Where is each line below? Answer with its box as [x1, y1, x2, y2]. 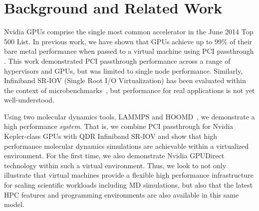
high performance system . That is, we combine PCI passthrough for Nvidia [4, 121, 234, 131]
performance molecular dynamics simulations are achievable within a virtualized [4, 140, 249, 151]
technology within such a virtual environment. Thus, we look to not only [4, 160, 227, 170]
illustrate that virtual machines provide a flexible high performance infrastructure [4, 170, 254, 180]
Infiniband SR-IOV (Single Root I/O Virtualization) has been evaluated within [4, 75, 246, 86]
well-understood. [4, 95, 54, 105]
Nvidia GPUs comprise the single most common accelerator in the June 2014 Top [4, 26, 254, 37]
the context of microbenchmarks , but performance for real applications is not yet [4, 85, 255, 95]
